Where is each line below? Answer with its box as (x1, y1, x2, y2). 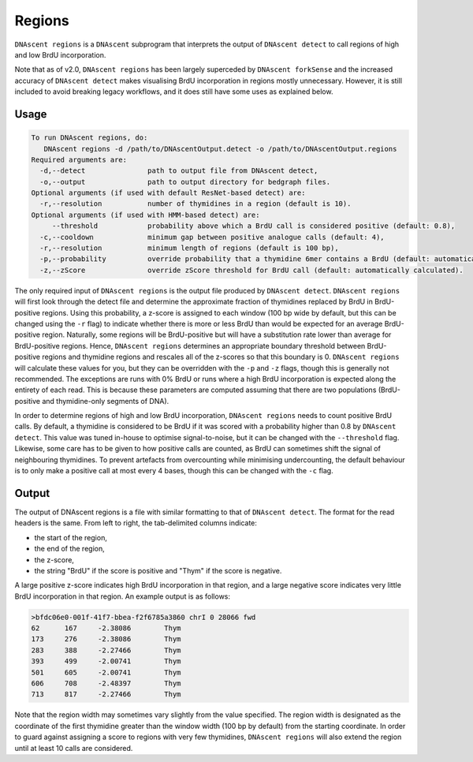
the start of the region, (34, 532, 108, 542)
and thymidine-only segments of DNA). (42, 396, 169, 405)
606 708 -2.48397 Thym (31, 679, 181, 688)
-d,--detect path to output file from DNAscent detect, (39, 166, 318, 175)
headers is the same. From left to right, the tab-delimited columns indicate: (14, 518, 258, 528)
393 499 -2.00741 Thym (31, 657, 181, 666)
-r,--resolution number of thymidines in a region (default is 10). (39, 200, 352, 208)
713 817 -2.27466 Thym (31, 690, 181, 699)
